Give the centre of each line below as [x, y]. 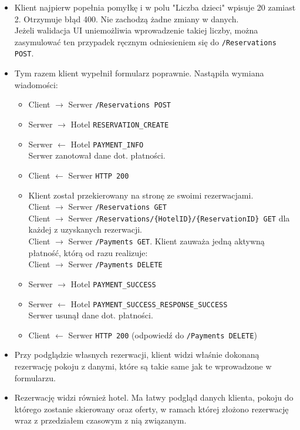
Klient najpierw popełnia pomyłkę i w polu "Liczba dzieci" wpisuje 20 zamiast [155, 7]
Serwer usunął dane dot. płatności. [91, 315]
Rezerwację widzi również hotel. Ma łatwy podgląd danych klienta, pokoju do [154, 397]
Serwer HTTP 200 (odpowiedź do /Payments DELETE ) [163, 335]
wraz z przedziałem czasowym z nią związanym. [100, 420]
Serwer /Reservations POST [120, 104]
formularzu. [35, 377]
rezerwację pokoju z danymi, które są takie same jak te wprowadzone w [143, 366]
